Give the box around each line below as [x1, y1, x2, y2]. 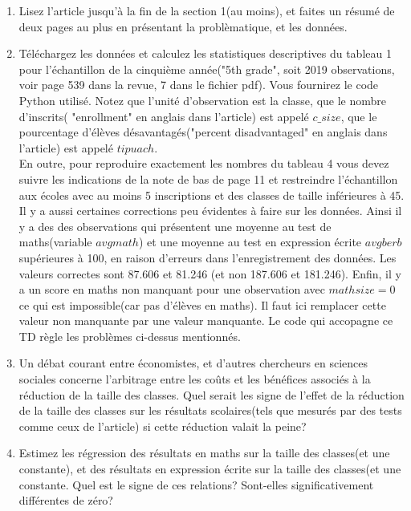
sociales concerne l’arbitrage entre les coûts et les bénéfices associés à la [18, 371, 371, 387]
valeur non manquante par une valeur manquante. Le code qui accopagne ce [18, 312, 393, 329]
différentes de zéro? [18, 492, 113, 509]
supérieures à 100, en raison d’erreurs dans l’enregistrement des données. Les [18, 249, 397, 266]
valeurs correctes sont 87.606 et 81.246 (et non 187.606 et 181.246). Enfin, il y [18, 265, 401, 282]
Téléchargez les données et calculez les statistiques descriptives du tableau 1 [18, 45, 392, 62]
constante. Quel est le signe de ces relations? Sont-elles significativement [18, 476, 374, 493]
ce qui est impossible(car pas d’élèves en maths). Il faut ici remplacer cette [18, 296, 386, 313]
